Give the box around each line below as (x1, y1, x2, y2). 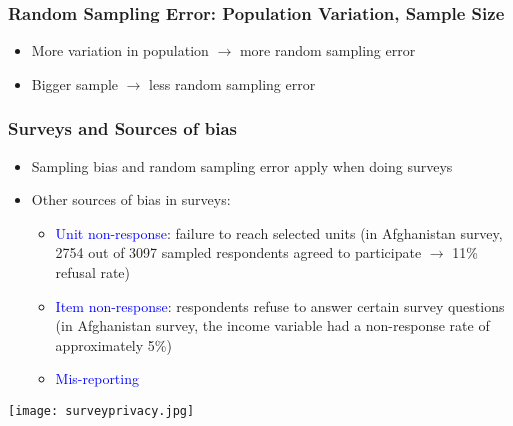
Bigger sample (31, 73, 119, 94)
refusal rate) (55, 262, 131, 282)
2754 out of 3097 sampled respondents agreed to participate (55, 242, 422, 263)
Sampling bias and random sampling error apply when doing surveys (31, 155, 453, 176)
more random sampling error (239, 40, 416, 61)
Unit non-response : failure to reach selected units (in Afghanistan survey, (55, 222, 503, 243)
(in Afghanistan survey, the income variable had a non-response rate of (55, 315, 490, 336)
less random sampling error (149, 73, 316, 94)
